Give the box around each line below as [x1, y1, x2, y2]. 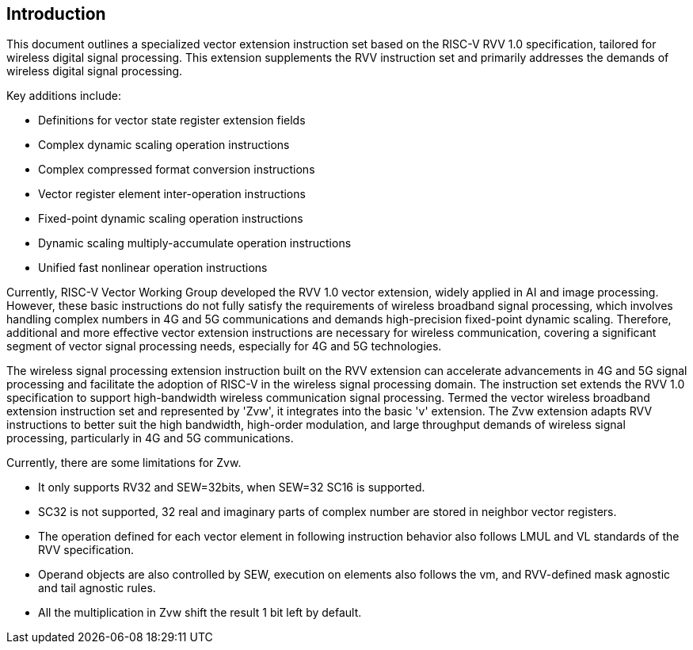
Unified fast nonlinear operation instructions [38, 261, 268, 275]
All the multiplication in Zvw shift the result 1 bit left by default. [38, 606, 362, 620]
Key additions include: [6, 89, 122, 103]
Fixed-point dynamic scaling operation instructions [38, 212, 303, 226]
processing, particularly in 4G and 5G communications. [6, 431, 294, 445]
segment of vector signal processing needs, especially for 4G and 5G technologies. [6, 339, 442, 354]
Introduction [6, 4, 106, 24]
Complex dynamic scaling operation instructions [38, 138, 290, 152]
